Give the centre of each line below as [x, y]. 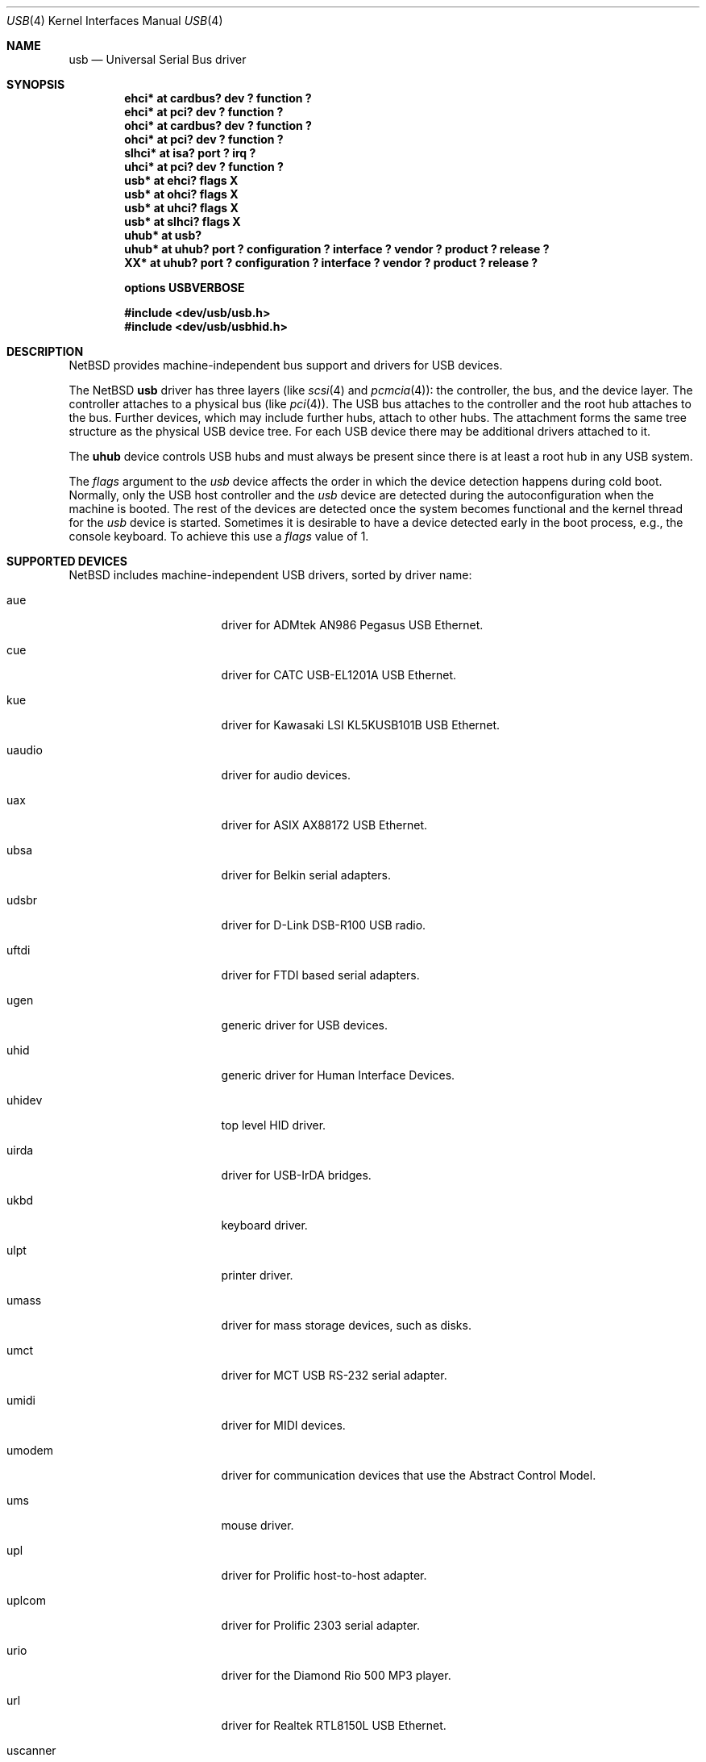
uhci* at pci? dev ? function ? [204, 167]
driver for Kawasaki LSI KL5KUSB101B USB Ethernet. [361, 725]
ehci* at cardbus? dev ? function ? [218, 98]
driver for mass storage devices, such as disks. [346, 1325]
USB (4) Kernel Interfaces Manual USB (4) [115, 21]
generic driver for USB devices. [305, 1025]
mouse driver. [257, 1525]
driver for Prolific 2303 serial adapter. [321, 1625]
